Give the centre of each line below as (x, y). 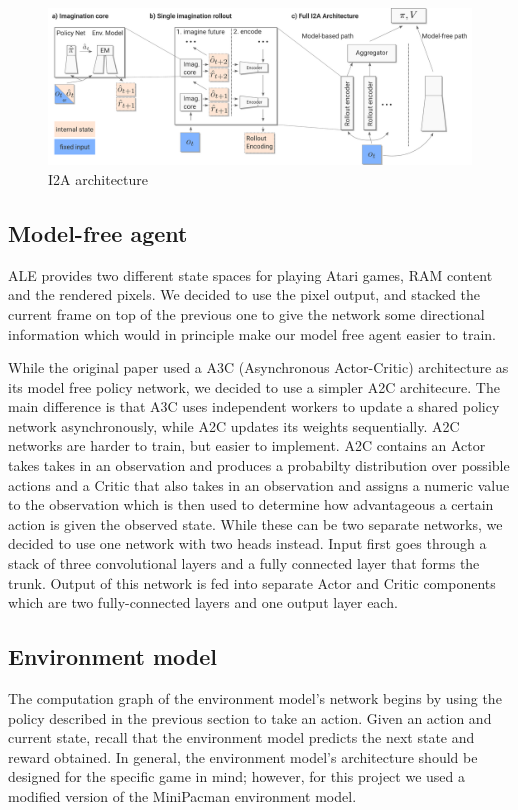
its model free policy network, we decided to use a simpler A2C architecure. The (254, 386)
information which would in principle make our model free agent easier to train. (252, 333)
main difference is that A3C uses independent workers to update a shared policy (254, 406)
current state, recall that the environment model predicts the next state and (241, 737)
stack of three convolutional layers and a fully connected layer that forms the (244, 563)
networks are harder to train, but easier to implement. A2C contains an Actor (247, 445)
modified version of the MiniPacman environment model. (182, 796)
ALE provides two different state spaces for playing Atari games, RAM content (250, 274)
